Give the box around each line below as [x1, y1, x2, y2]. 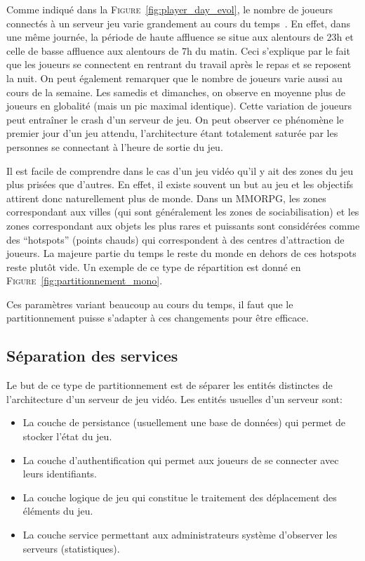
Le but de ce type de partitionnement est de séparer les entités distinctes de [6, 378, 333, 392]
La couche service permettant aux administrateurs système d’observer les [22, 527, 338, 542]
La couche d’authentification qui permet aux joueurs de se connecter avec [22, 452, 339, 467]
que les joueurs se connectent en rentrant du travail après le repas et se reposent [6, 57, 352, 72]
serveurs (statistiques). [22, 541, 120, 555]
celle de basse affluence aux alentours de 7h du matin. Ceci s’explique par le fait [6, 43, 350, 58]
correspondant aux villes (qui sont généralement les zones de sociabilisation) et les [6, 204, 359, 219]
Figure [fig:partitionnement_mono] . [6, 273, 163, 288]
